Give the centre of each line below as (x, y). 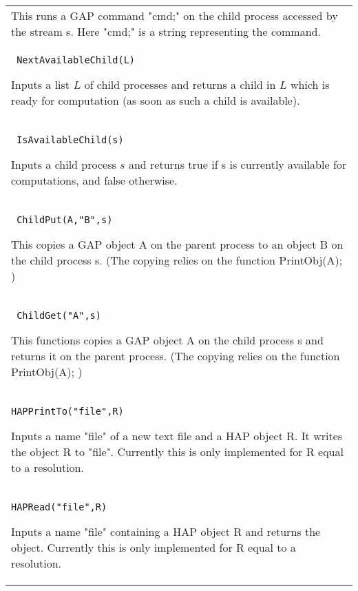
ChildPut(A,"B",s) (65, 220)
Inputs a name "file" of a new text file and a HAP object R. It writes (177, 436)
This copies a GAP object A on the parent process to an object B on (177, 244)
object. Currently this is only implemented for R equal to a (154, 547)
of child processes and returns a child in (180, 84)
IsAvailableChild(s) (70, 140)
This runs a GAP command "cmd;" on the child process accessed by (175, 15)
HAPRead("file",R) (59, 507)
